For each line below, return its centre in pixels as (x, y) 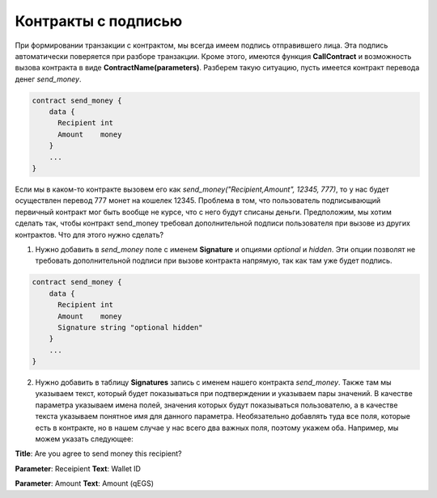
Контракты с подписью (99, 21)
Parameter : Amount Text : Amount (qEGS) (84, 483)
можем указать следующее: (84, 439)
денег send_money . (48, 79)
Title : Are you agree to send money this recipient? (98, 454)
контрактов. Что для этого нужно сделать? (89, 234)
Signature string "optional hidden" (130, 327)
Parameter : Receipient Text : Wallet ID (78, 468)
